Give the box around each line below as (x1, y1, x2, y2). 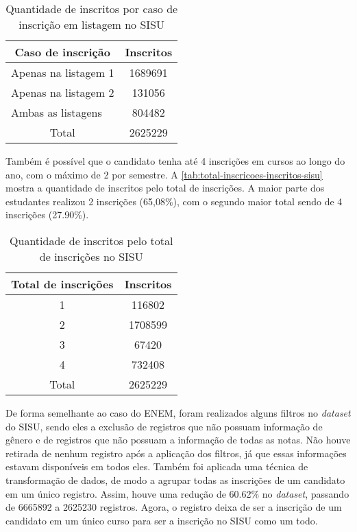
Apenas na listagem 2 (11, 84, 114, 100)
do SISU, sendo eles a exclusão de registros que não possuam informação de (5, 419, 323, 433)
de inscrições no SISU (39, 248, 143, 264)
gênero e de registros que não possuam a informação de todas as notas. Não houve (5, 432, 351, 447)
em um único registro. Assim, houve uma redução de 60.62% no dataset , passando (5, 486, 349, 500)
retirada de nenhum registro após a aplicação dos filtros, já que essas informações (5, 446, 347, 460)
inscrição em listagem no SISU (19, 16, 164, 32)
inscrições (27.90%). (5, 207, 89, 222)
